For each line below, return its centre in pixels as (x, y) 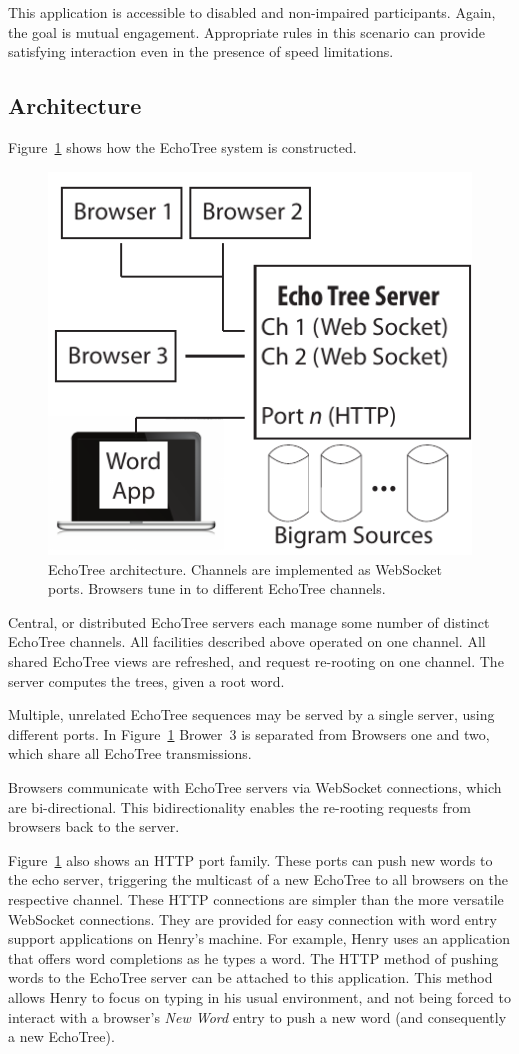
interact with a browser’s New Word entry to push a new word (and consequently (257, 1016)
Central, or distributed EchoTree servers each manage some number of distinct (249, 621)
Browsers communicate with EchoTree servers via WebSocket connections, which (255, 786)
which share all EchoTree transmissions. (130, 753)
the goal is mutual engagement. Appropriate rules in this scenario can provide (246, 31)
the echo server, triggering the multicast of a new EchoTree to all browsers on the (258, 879)
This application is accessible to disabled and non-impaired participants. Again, (252, 12)
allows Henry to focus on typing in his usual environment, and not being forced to (259, 996)
